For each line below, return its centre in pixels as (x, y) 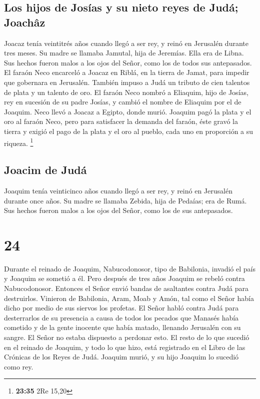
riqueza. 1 (19, 142)
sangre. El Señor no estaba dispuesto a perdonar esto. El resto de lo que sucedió (127, 337)
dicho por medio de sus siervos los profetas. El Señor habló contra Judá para (121, 308)
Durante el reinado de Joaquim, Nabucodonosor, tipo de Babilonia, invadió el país (130, 268)
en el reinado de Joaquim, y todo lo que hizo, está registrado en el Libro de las (125, 347)
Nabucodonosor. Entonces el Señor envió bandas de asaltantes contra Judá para (126, 288)
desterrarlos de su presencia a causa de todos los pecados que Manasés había (121, 317)
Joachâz (25, 22)
